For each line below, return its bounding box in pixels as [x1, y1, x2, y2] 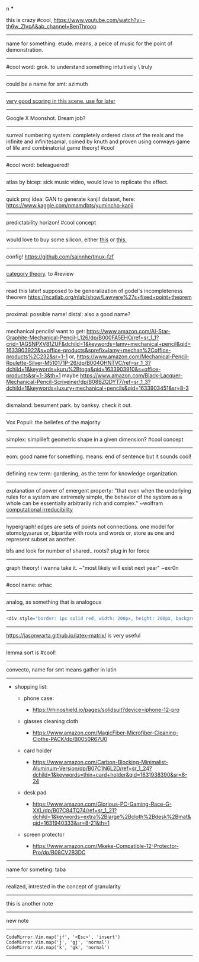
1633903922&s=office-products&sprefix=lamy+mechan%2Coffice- [6, 347, 171, 354]
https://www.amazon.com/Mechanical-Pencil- [76, 353, 190, 360]
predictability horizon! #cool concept [6, 219, 97, 226]
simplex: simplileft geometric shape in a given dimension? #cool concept [6, 436, 184, 443]
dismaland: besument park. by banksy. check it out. [6, 402, 132, 409]
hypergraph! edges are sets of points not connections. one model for [6, 523, 175, 530]
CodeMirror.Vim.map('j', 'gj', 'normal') [6, 939, 110, 945]
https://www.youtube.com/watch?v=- [53, 17, 145, 23]
